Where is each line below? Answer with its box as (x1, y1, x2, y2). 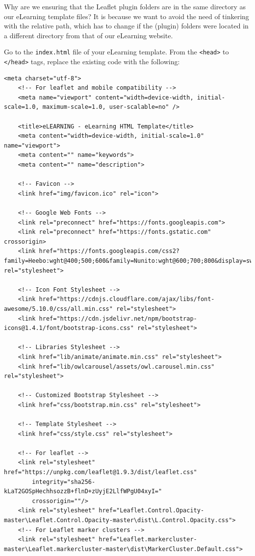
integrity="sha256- (32, 478, 96, 485)
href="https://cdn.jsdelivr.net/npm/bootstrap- (39, 315, 197, 322)
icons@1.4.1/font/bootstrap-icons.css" (4, 325, 134, 332)
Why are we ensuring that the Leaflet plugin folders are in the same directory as (4, 1, 246, 11)
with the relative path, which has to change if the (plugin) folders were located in (4, 21, 249, 31)
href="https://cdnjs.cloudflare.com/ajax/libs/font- (39, 296, 215, 303)
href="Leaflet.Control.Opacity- (99, 507, 204, 514)
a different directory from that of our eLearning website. (4, 30, 173, 40)
